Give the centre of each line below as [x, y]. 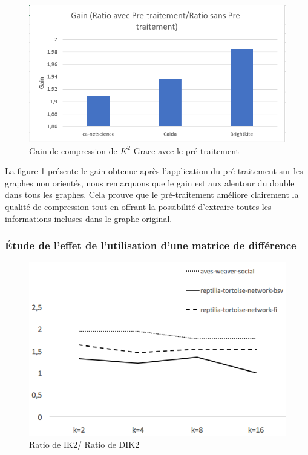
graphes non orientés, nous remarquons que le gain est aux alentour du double [150, 182]
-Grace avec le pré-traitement [185, 150]
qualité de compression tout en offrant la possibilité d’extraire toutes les [138, 206]
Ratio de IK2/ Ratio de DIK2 [84, 444]
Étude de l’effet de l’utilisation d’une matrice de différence [151, 245]
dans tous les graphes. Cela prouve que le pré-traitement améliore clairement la [152, 195]
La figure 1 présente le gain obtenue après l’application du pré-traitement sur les [154, 171]
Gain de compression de [73, 150]
